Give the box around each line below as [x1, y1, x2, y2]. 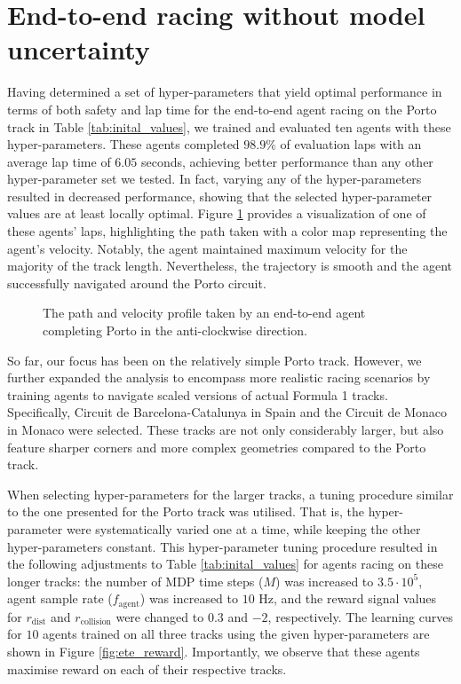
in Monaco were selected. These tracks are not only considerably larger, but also [7, 421, 444, 438]
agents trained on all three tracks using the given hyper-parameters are [43, 625, 430, 643]
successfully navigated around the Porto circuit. [7, 273, 266, 292]
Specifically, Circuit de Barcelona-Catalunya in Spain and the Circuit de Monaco [7, 403, 448, 421]
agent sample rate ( [7, 589, 113, 608]
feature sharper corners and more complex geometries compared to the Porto [7, 437, 426, 456]
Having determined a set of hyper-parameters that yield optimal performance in [7, 83, 442, 101]
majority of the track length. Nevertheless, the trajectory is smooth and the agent [7, 256, 452, 275]
